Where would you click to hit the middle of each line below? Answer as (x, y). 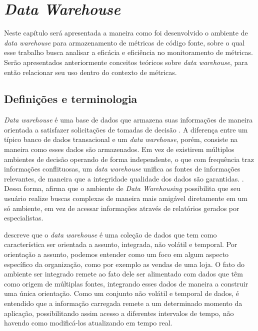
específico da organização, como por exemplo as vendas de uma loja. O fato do (124, 264)
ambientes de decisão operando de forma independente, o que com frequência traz (129, 159)
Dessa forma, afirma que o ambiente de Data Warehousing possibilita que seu (122, 188)
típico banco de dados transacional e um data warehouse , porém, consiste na (121, 139)
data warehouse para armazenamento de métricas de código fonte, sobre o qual (124, 42)
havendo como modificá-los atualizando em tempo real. (88, 323)
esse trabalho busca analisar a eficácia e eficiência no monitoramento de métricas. (128, 52)
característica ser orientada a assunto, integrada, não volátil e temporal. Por (121, 244)
